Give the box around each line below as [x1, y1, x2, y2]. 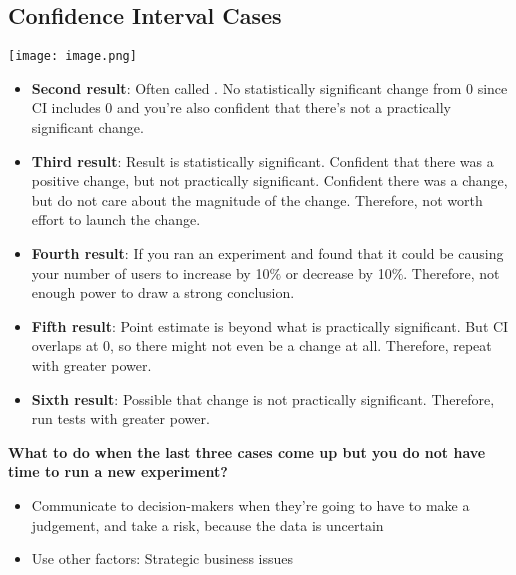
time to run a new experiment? [8, 461, 228, 482]
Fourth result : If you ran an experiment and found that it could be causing [31, 243, 504, 264]
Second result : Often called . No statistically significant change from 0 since [31, 77, 508, 98]
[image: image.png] [8, 49, 137, 64]
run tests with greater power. [31, 408, 210, 429]
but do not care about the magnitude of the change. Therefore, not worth [31, 189, 483, 210]
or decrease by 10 [285, 262, 392, 283]
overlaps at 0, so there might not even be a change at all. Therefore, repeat [31, 335, 492, 356]
